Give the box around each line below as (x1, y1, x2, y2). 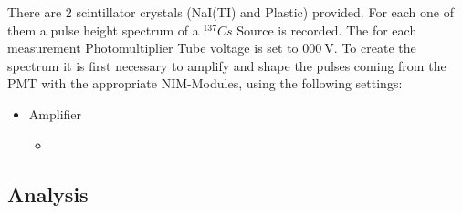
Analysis (7, 179, 89, 208)
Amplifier (28, 104, 82, 123)
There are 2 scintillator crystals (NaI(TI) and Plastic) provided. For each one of (7, 3, 454, 21)
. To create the (333, 38, 416, 57)
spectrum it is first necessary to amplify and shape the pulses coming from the (7, 56, 446, 75)
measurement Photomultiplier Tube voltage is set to (7, 38, 299, 57)
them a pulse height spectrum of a (7, 20, 199, 39)
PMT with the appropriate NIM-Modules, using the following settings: (7, 74, 403, 93)
